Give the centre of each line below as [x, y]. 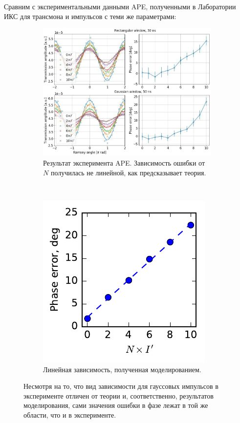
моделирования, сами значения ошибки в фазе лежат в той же [116, 405]
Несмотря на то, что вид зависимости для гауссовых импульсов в [121, 386]
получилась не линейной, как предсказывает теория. [128, 172]
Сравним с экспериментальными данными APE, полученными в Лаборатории [120, 6]
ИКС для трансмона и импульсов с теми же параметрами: [90, 16]
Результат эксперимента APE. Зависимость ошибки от [124, 162]
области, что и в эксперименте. [70, 414]
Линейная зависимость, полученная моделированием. [122, 370]
